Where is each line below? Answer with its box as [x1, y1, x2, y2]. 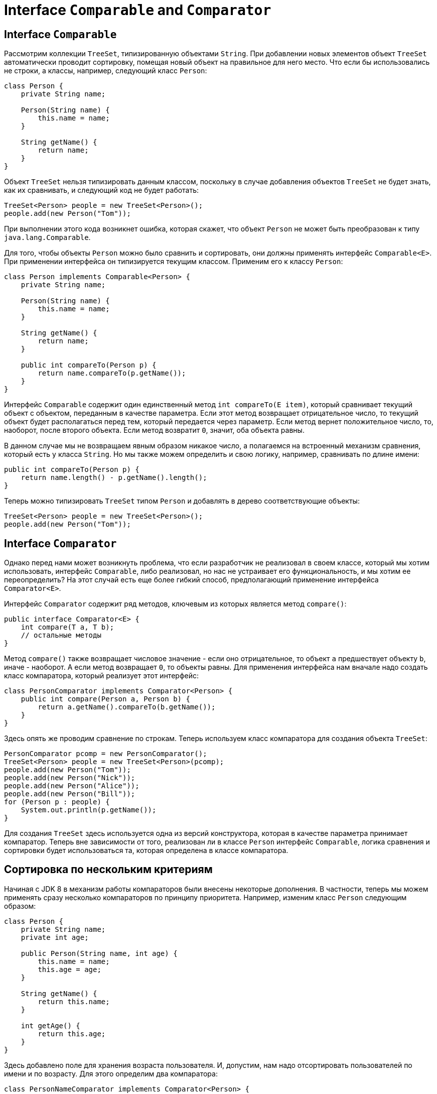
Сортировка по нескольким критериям [4, 863, 213, 876]
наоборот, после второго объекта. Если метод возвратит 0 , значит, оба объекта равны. [4, 426, 305, 435]
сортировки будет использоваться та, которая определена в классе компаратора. [4, 846, 288, 855]
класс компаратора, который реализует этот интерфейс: [4, 671, 199, 680]
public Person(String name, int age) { [21, 949, 178, 957]
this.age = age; [38, 965, 101, 974]
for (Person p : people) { [4, 798, 110, 806]
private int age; [21, 933, 89, 941]
